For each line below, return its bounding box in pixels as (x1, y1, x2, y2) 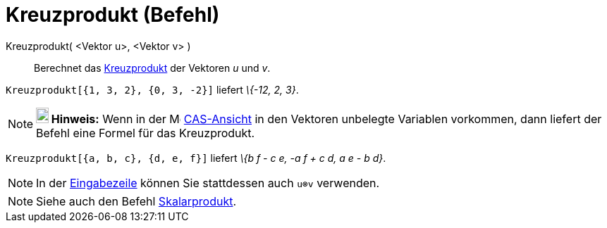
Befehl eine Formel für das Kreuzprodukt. (36, 125, 255, 140)
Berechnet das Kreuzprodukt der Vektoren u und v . (34, 61, 271, 74)
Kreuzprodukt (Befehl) (6, 3, 220, 27)
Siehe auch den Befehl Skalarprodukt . (36, 194, 237, 208)
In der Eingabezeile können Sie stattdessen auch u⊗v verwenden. (36, 175, 380, 190)
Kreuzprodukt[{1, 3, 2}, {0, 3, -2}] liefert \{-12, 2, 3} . (6, 83, 299, 96)
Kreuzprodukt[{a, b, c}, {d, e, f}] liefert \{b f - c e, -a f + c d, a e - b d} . (6, 151, 386, 164)
